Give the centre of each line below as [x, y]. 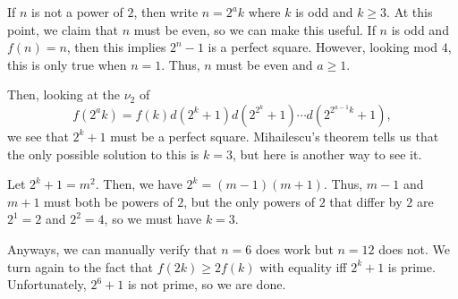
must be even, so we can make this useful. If [254, 29]
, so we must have [153, 219]
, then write [166, 12]
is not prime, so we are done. [207, 284]
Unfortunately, [47, 284]
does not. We [415, 248]
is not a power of [77, 12]
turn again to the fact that [81, 266]
